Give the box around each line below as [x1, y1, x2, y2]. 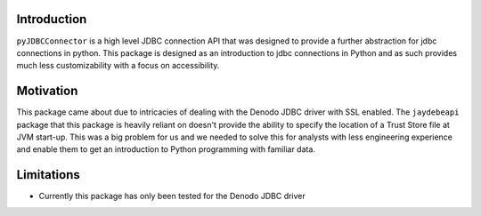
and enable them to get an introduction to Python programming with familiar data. [16, 144, 316, 155]
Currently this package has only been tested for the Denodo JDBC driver [38, 191, 306, 202]
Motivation [16, 84, 78, 99]
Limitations [16, 167, 80, 182]
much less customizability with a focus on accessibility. [16, 60, 220, 71]
